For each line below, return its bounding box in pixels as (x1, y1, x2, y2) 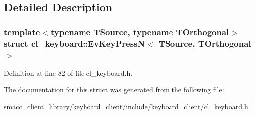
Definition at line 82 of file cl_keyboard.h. (4, 67, 133, 78)
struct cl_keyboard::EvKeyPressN (4, 37, 145, 49)
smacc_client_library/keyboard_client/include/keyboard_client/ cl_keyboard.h (4, 101, 248, 112)
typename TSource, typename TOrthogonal (50, 25, 229, 38)
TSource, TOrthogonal (159, 37, 251, 49)
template (4, 25, 40, 38)
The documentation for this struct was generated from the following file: (4, 84, 224, 95)
